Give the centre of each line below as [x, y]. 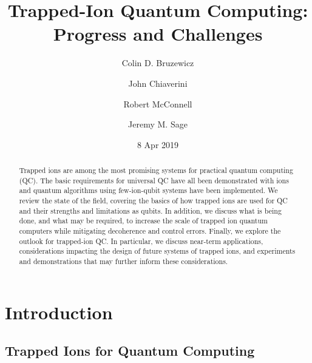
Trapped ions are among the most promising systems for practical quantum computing [156, 170]
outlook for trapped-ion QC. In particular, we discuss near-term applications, [141, 241]
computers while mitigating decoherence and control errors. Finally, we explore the [150, 231]
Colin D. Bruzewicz [158, 63]
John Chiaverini [158, 83]
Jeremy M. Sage [158, 124]
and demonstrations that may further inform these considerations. [124, 261]
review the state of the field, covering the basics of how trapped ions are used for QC [153, 201]
